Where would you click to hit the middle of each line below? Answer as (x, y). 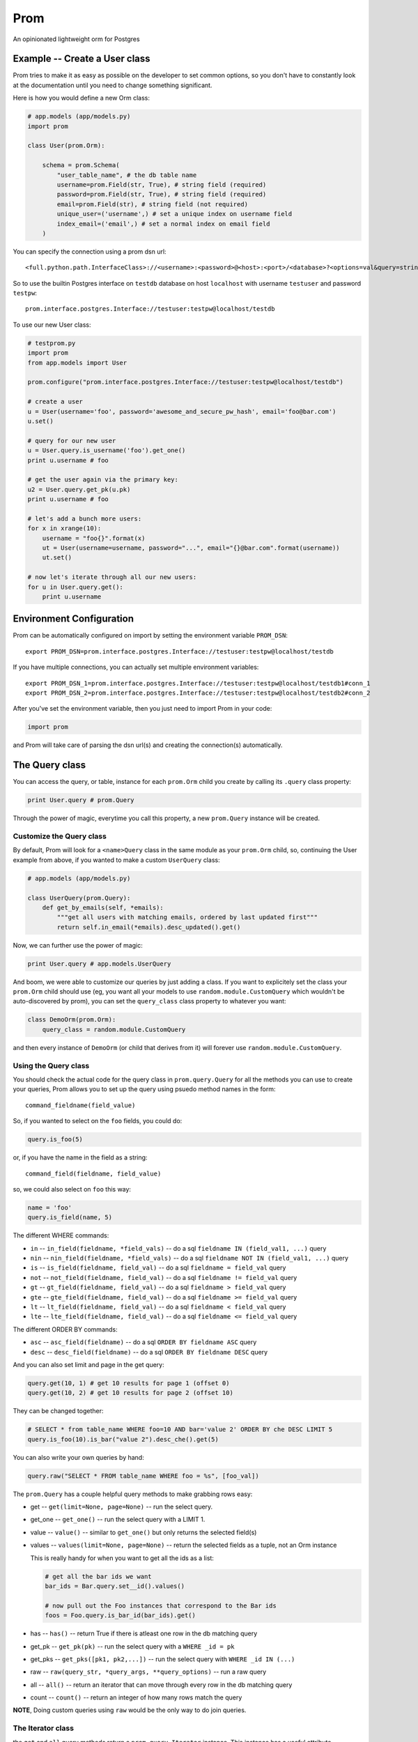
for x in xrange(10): (64, 529)
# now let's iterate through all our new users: (112, 577)
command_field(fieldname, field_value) (93, 1173)
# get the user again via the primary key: (103, 480)
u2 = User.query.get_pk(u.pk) (79, 489)
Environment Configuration (73, 619)
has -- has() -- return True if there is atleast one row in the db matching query (144, 1633)
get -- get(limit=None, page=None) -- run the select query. (122, 1507)
